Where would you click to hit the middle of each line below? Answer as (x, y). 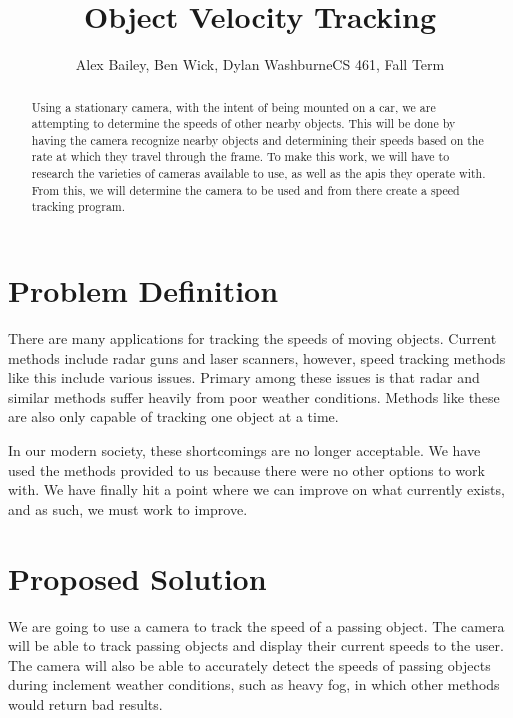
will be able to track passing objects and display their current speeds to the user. (256, 645)
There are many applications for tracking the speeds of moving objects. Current (252, 338)
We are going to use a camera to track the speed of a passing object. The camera (256, 625)
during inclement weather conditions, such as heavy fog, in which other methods (254, 684)
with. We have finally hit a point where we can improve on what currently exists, (256, 489)
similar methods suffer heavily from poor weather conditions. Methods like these (254, 396)
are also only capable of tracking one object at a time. (173, 416)
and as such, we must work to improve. (128, 508)
